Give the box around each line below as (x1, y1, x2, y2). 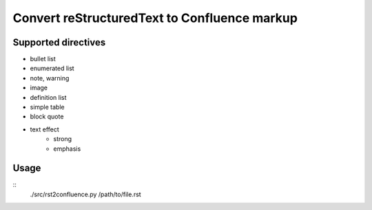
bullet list (30, 55, 56, 63)
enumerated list (30, 64, 75, 72)
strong (53, 135, 72, 143)
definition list (30, 93, 67, 101)
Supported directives (12, 36, 106, 48)
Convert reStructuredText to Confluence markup (12, 10, 298, 25)
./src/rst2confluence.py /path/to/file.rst (30, 190, 141, 198)
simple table (30, 103, 65, 112)
